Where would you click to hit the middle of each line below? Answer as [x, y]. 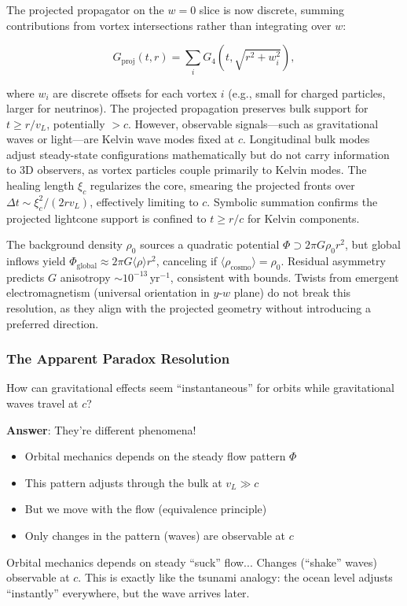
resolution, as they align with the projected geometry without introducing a [189, 308]
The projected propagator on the [85, 9]
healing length [40, 185]
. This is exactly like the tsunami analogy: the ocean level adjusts [235, 577]
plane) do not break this [292, 292]
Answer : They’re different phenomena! [101, 429]
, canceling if [187, 261]
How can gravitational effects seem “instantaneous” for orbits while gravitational [201, 388]
